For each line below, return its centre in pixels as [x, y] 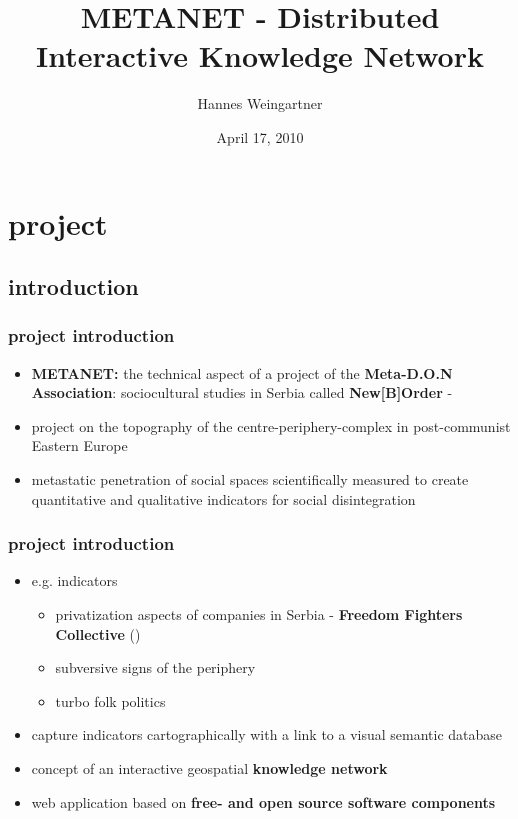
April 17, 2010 [260, 136]
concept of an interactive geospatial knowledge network [209, 768]
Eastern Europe [79, 445]
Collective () [98, 633]
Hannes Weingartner [260, 103]
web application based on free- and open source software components [263, 801]
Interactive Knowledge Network [260, 55]
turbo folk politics [110, 700]
